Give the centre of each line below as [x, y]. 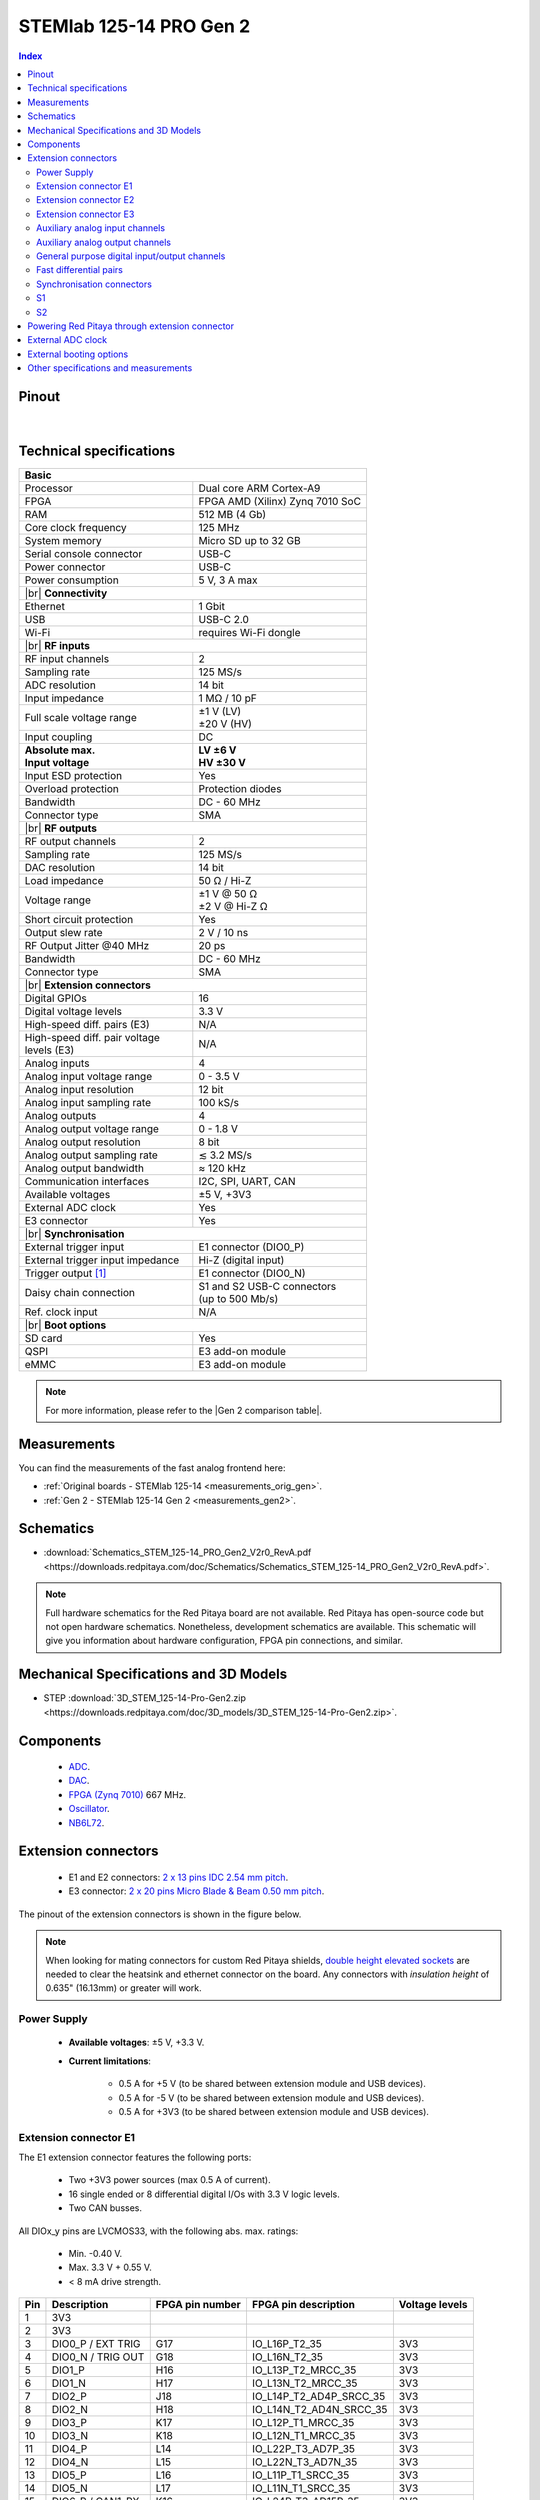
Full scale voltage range [80, 718]
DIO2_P [69, 2397]
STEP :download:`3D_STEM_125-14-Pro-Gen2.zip [145, 1698]
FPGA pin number [198, 2305]
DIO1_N [69, 2383]
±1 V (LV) [220, 712]
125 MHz [219, 528]
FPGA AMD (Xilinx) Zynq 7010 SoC [280, 502]
